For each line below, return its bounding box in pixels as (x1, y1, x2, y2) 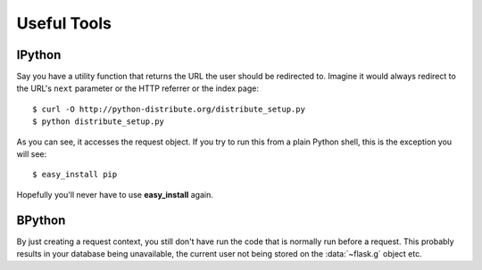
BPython (16, 212, 66, 227)
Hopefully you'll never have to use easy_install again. (16, 189, 214, 200)
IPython (16, 47, 62, 62)
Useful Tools (16, 13, 112, 33)
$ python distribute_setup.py (32, 117, 165, 127)
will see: (16, 149, 47, 160)
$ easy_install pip (32, 169, 118, 180)
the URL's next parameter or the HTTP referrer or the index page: (16, 83, 259, 94)
